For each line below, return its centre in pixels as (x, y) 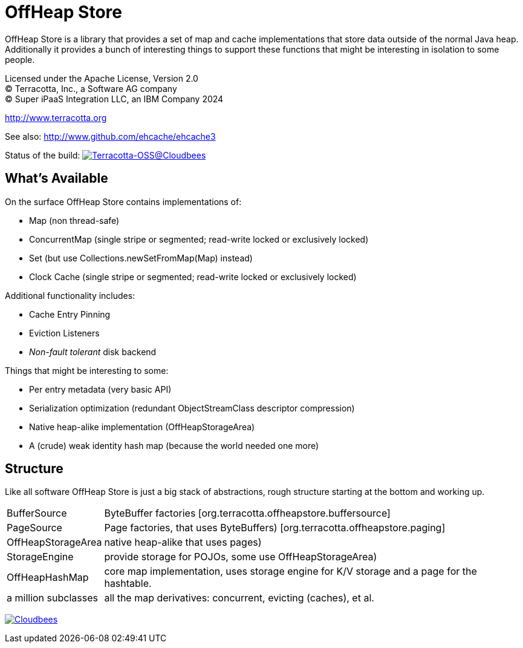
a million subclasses (52, 598)
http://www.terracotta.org (56, 117)
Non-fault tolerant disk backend (93, 352)
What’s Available (57, 178)
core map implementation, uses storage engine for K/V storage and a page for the (291, 571)
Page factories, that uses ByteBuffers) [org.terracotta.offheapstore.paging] (275, 528)
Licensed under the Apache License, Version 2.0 (102, 78)
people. (20, 59)
